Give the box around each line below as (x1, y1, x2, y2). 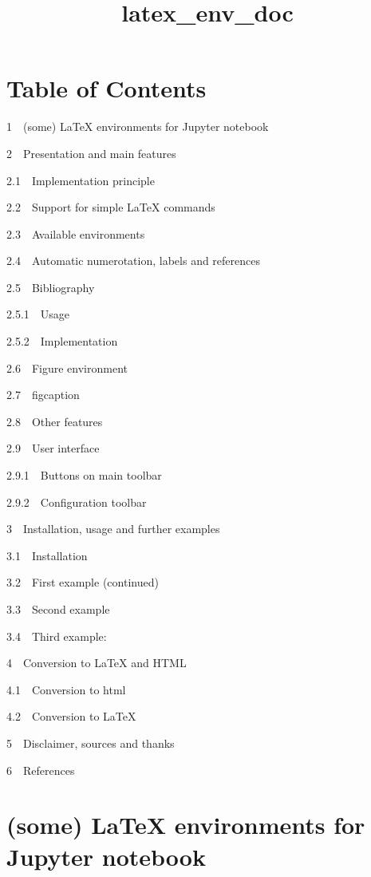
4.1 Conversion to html (6, 681, 126, 697)
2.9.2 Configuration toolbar (6, 493, 147, 510)
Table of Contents (6, 72, 207, 105)
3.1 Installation (6, 547, 88, 563)
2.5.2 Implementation (6, 333, 118, 350)
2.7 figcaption (6, 386, 80, 403)
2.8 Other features (6, 413, 103, 429)
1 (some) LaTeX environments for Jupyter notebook (6, 118, 269, 135)
